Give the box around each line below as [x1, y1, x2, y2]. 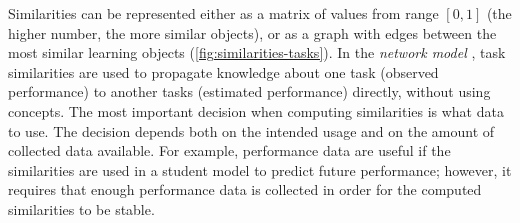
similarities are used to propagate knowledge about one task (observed [8, 61, 439, 82]
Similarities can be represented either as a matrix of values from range [8, 3, 439, 23]
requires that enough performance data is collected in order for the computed [8, 179, 482, 200]
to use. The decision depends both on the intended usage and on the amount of [8, 120, 495, 141]
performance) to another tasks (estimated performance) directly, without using [8, 81, 491, 102]
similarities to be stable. [8, 198, 155, 219]
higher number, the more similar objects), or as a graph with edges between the [8, 22, 497, 43]
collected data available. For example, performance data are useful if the [8, 140, 451, 161]
